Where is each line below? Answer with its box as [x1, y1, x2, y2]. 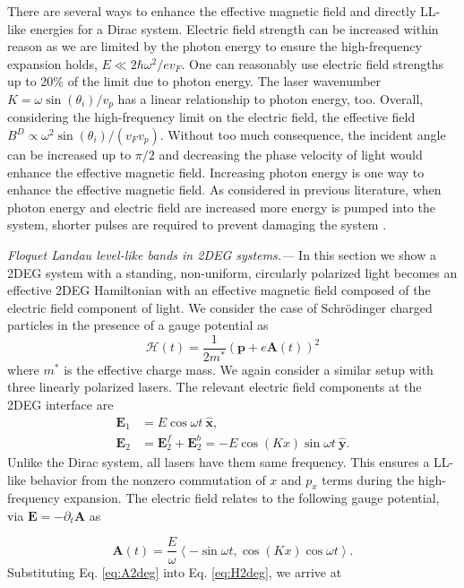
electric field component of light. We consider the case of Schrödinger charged [7, 298, 433, 316]
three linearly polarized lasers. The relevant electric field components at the [7, 377, 422, 396]
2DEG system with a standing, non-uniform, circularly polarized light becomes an [7, 263, 458, 281]
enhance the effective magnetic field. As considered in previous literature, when [7, 180, 442, 199]
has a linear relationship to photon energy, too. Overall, [117, 89, 424, 108]
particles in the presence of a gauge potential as [7, 316, 269, 334]
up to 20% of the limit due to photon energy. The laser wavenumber [7, 72, 382, 91]
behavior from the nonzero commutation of [30, 470, 266, 489]
